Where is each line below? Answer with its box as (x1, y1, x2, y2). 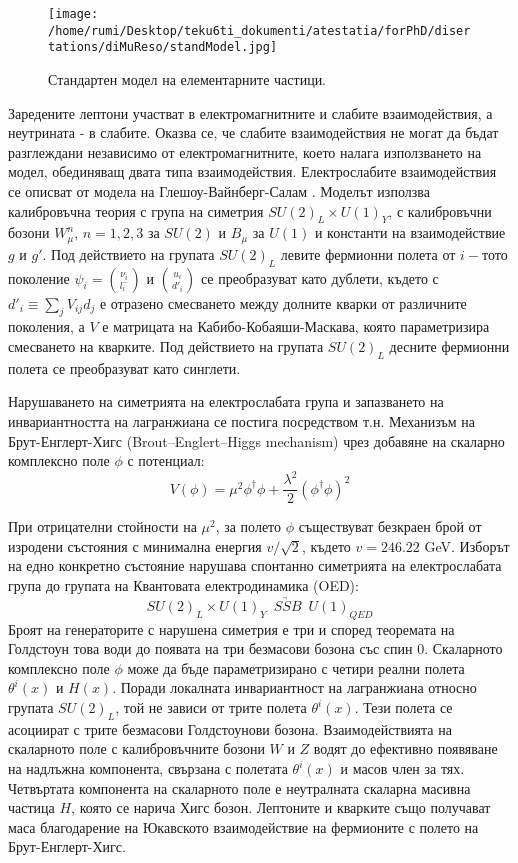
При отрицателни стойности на (8, 516, 197, 537)
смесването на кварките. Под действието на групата (8, 335, 324, 356)
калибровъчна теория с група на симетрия (8, 200, 264, 221)
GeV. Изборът (424, 535, 510, 556)
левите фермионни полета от (280, 243, 456, 264)
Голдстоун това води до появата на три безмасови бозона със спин (8, 638, 413, 659)
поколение (8, 267, 70, 288)
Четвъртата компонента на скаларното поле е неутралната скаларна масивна (8, 777, 471, 798)
